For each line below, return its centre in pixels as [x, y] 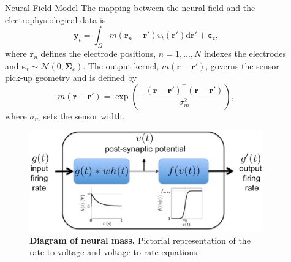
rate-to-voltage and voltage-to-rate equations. [115, 252]
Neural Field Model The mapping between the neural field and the [130, 7]
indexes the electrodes [245, 53]
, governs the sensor [242, 65]
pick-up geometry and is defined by [71, 77]
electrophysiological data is [55, 19]
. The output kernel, [121, 65]
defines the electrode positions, [98, 53]
